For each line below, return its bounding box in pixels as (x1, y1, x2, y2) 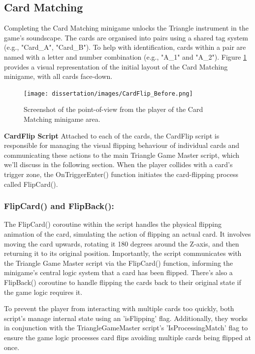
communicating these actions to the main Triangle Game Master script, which (4, 149, 240, 160)
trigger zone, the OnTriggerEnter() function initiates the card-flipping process (4, 169, 238, 179)
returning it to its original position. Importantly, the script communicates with (4, 248, 242, 258)
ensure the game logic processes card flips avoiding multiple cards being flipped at (4, 332, 251, 342)
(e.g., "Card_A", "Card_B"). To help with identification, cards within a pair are (4, 42, 246, 52)
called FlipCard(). (4, 178, 58, 189)
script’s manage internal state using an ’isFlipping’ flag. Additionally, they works (4, 313, 248, 323)
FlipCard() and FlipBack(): (4, 200, 114, 212)
